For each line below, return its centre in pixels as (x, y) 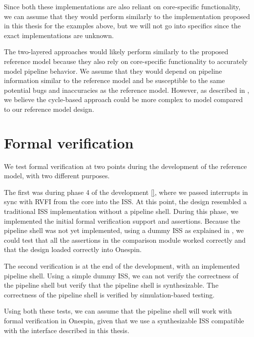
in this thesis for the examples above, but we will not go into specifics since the (122, 26)
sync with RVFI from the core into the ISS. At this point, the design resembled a (126, 201)
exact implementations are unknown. (59, 35)
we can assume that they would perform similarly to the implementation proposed (127, 16)
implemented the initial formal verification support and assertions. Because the (122, 221)
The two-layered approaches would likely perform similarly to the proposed (116, 52)
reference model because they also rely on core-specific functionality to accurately (126, 61)
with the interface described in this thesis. (67, 330)
